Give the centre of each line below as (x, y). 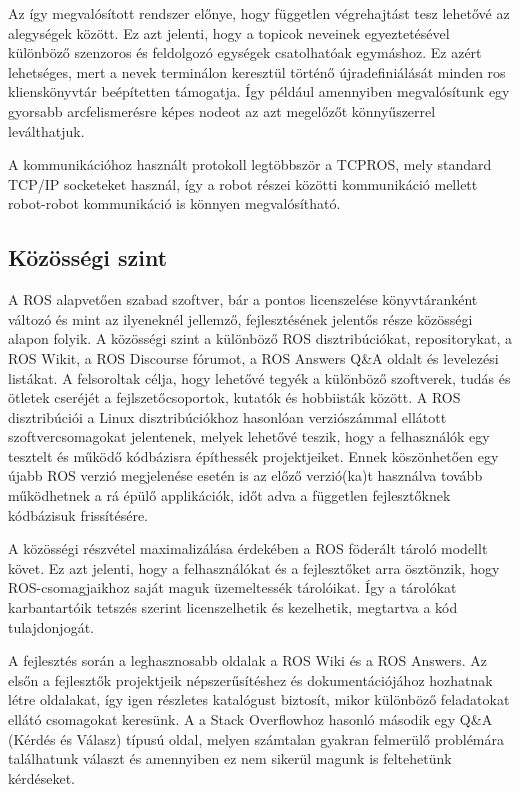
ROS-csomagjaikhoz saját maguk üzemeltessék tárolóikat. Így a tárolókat (232, 587)
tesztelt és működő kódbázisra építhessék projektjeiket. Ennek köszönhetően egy (253, 455)
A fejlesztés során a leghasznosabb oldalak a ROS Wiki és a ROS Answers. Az (247, 660)
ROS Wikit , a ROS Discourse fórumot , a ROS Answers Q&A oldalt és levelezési (253, 357)
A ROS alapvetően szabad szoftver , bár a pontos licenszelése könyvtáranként (243, 299)
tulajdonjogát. (51, 626)
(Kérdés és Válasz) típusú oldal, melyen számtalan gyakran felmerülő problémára (256, 738)
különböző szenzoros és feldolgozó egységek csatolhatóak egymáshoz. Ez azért (245, 52)
